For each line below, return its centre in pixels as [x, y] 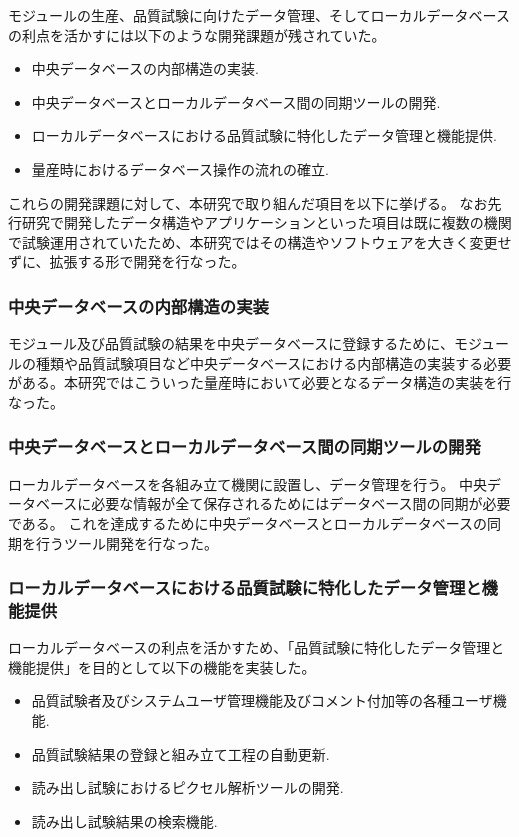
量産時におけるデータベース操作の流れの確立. [180, 168]
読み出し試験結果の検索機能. [124, 820]
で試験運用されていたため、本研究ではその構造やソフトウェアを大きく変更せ [260, 241]
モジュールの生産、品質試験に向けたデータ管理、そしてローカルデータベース [259, 15]
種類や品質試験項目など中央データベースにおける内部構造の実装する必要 [273, 362]
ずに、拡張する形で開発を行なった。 [127, 261]
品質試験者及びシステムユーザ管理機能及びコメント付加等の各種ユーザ [262, 700]
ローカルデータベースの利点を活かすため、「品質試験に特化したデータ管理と [256, 647]
